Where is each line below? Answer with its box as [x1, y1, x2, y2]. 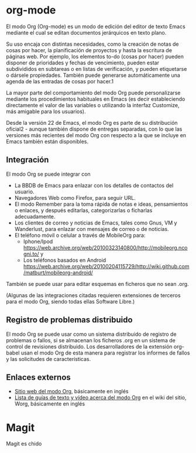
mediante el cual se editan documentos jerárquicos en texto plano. [6, 29, 167, 36]
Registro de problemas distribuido [6, 315, 133, 325]
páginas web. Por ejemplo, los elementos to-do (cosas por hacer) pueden [6, 53, 184, 60]
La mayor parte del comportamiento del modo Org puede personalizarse [6, 89, 181, 96]
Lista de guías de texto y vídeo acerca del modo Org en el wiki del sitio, [14, 394, 187, 401]
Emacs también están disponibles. [6, 138, 89, 145]
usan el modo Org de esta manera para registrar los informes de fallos [20, 349, 190, 356]
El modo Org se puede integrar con [6, 171, 91, 178]
